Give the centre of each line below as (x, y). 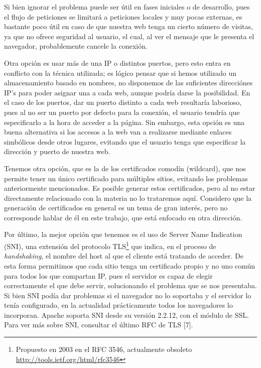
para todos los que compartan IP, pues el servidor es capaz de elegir (108, 275)
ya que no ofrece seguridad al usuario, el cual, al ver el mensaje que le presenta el (129, 36)
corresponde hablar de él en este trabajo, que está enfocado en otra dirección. (123, 217)
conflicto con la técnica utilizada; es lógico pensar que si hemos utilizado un (120, 73)
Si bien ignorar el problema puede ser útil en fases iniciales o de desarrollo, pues (127, 7)
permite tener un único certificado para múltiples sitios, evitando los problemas (126, 178)
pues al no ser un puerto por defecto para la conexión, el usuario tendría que (122, 112)
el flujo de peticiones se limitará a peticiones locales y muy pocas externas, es (123, 16)
